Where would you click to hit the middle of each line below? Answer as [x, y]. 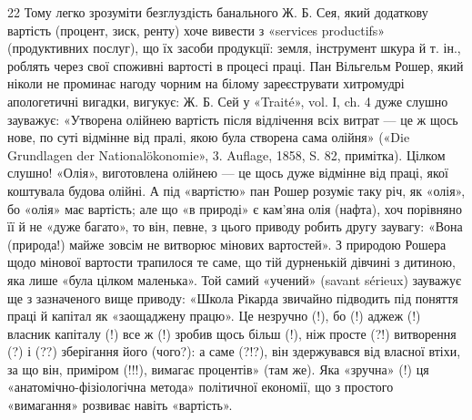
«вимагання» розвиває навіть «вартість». [120, 405]
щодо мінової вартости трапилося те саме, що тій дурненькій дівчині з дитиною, [231, 262]
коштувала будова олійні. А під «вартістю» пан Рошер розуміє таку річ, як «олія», [236, 190]
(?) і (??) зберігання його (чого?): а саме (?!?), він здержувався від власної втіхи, [234, 351]
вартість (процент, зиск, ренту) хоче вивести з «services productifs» [196, 30]
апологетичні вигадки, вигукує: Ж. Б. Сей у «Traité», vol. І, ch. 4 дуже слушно [228, 101]
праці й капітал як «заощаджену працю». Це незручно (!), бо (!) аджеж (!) [214, 316]
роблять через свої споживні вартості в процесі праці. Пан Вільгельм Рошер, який [236, 65]
